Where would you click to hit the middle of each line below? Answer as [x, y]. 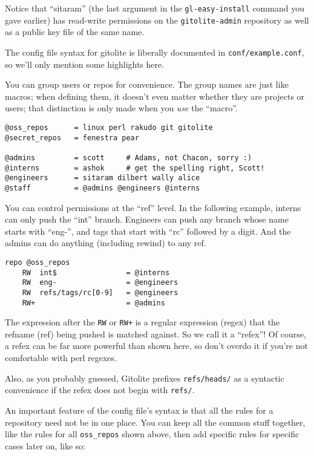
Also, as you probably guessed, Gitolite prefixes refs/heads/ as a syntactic [145, 378]
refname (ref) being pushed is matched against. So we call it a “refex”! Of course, [155, 334]
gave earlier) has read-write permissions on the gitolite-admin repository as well [157, 20]
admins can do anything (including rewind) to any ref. [106, 243]
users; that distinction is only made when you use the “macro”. [121, 108]
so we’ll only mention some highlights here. [85, 64]
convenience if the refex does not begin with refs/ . [100, 390]
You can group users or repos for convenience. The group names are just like [147, 84]
